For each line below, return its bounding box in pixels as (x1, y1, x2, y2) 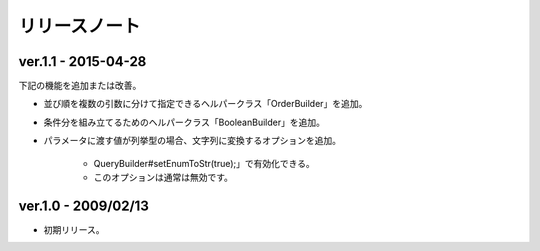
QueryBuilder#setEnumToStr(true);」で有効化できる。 (93, 157, 315, 169)
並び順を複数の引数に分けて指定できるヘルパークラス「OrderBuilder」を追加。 (43, 98, 368, 110)
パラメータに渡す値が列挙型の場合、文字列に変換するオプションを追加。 (43, 135, 342, 147)
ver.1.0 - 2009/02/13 (18, 197, 149, 214)
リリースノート (18, 15, 141, 37)
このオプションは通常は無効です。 (93, 171, 234, 184)
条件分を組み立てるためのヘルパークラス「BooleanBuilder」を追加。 (43, 116, 325, 128)
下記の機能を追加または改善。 (18, 80, 142, 92)
